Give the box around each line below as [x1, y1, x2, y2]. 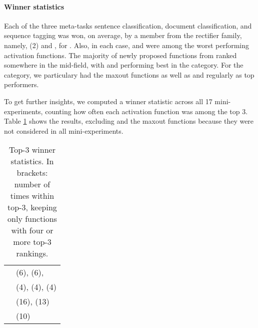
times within [10, 190, 54, 202]
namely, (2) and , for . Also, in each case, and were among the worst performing [4, 40, 249, 50]
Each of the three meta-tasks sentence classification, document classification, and [4, 20, 252, 31]
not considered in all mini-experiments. [4, 125, 123, 136]
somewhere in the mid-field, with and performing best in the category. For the [4, 60, 243, 70]
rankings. [16, 247, 48, 259]
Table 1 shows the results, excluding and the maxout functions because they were [4, 116, 254, 126]
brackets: [16, 167, 48, 179]
